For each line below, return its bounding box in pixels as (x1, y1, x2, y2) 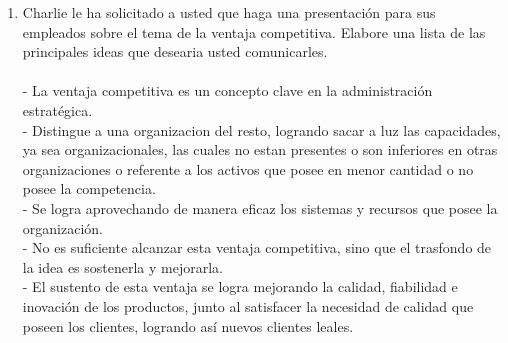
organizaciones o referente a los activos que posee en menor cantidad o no (22, 158, 474, 179)
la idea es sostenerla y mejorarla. (22, 256, 224, 277)
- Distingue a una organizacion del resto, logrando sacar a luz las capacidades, (22, 119, 501, 140)
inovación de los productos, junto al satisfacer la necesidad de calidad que (22, 295, 474, 316)
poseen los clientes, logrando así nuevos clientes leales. (22, 315, 354, 336)
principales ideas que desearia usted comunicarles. (22, 41, 328, 62)
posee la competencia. (22, 178, 156, 199)
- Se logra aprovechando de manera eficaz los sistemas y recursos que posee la (22, 197, 498, 218)
